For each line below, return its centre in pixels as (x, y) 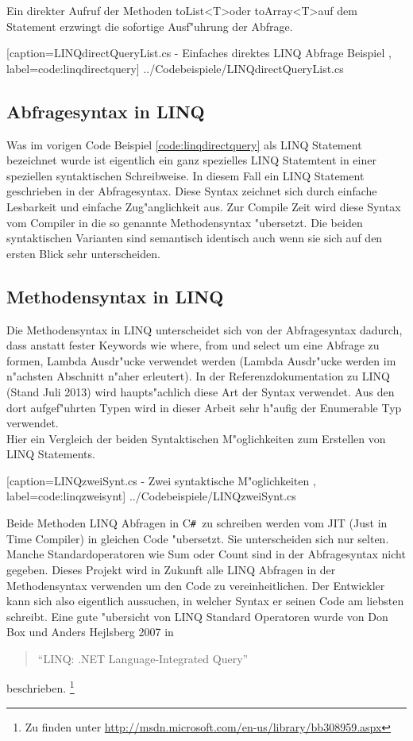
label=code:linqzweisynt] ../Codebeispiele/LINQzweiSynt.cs (151, 496)
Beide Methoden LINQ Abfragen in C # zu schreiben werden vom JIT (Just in (197, 523)
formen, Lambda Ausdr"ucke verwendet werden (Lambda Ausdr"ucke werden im (201, 360)
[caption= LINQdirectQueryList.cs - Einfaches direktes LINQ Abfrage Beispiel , (199, 53)
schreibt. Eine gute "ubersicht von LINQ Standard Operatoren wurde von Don (197, 616)
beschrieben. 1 (41, 687)
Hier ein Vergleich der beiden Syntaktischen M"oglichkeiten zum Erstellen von (196, 438)
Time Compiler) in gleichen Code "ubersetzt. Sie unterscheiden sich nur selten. (198, 538)
